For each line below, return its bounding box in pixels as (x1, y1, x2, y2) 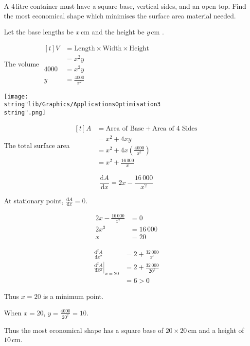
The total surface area (4, 140, 70, 150)
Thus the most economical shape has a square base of (4, 325, 163, 335)
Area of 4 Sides (152, 125, 197, 132)
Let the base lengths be (4, 27, 74, 37)
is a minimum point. (43, 291, 104, 301)
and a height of (199, 325, 244, 335)
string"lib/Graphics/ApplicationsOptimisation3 (4, 101, 161, 108)
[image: (4, 93, 29, 100)
